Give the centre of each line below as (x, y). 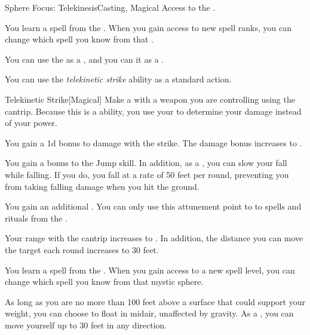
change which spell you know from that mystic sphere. (104, 282)
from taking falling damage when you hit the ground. (102, 186)
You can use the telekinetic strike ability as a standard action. (118, 79)
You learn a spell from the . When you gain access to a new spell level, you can (150, 270)
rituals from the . (36, 218)
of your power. (31, 123)
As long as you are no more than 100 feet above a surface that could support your (155, 301)
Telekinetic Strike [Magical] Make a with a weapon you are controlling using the (150, 99)
